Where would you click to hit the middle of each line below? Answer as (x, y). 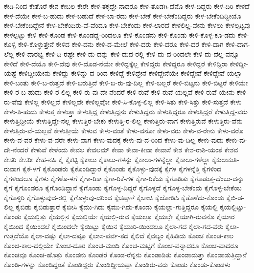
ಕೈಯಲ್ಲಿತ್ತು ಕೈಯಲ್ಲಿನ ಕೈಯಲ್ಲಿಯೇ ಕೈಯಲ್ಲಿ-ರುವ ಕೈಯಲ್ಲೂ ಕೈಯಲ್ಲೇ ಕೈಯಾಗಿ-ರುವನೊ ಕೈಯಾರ (129, 217)
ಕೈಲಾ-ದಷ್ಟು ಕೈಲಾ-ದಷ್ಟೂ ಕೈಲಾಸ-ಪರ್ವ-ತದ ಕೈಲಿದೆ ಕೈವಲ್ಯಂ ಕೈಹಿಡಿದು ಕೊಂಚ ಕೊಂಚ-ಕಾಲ (132, 236)
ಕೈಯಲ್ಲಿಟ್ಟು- (233, 207)
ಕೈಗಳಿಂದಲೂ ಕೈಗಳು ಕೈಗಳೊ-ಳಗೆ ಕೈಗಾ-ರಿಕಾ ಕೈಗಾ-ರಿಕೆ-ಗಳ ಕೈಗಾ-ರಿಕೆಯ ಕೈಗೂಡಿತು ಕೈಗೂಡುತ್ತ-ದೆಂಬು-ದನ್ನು (124, 178)
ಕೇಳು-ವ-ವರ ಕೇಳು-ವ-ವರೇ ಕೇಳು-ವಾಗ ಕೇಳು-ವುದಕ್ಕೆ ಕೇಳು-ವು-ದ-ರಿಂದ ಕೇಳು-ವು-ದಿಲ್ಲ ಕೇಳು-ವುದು (114, 140)
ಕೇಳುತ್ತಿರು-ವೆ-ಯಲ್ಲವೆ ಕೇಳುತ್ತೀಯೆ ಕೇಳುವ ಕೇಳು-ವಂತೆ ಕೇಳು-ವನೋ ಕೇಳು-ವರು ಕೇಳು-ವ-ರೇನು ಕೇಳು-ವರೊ (124, 130)
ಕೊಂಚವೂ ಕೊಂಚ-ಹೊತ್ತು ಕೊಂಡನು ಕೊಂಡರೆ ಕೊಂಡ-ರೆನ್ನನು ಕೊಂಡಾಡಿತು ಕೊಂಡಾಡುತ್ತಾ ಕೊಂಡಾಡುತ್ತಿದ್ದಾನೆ (125, 255)
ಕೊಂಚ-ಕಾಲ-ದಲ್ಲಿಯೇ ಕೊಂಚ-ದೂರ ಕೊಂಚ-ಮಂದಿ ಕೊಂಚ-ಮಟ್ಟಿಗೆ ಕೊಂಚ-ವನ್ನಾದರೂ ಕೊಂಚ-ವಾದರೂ (121, 245)
